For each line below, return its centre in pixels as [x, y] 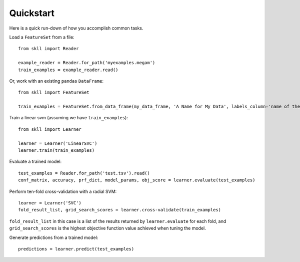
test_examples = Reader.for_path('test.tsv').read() [84, 173]
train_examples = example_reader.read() [68, 70]
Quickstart [32, 13]
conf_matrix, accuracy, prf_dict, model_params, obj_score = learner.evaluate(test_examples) [137, 180]
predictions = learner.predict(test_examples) [76, 249]
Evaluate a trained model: [35, 162]
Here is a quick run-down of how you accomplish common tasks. [76, 28]
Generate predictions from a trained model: [54, 237]
